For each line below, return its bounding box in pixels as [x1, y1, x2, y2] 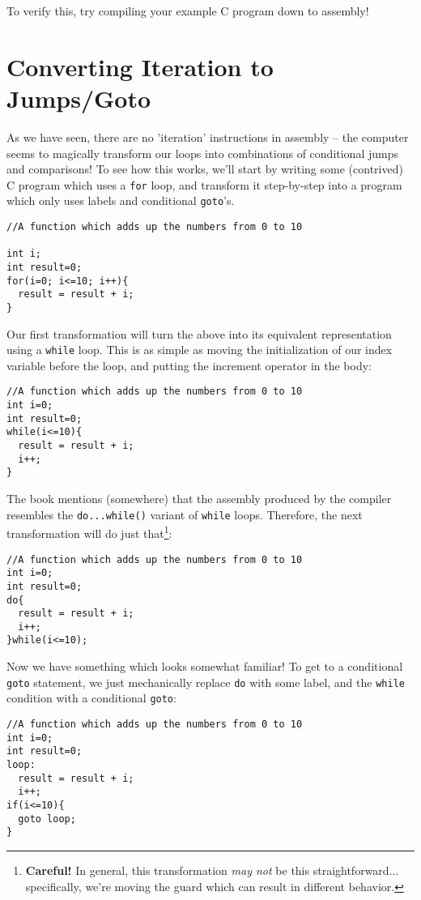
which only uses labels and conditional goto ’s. [6, 192, 235, 209]
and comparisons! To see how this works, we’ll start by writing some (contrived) [6, 160, 403, 177]
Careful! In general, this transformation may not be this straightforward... [25, 861, 399, 878]
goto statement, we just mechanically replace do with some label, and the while [6, 673, 405, 690]
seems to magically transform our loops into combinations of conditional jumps [6, 144, 398, 161]
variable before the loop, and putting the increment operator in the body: [6, 356, 372, 373]
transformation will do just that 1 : [6, 523, 172, 541]
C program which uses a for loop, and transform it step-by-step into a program [6, 176, 402, 193]
